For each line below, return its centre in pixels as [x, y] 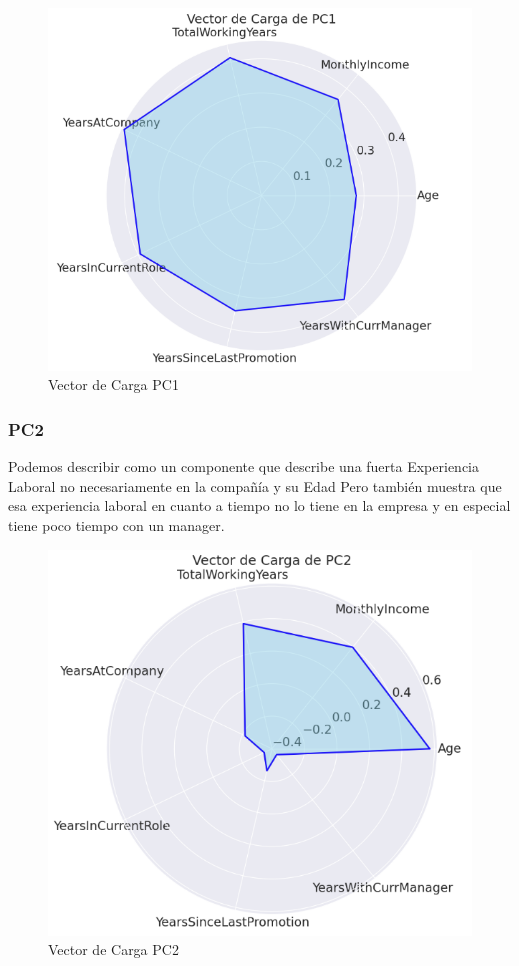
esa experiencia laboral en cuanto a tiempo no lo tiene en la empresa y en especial [259, 505]
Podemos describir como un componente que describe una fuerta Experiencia [243, 466]
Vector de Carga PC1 [113, 384]
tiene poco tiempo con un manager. [116, 525]
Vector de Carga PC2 [113, 949]
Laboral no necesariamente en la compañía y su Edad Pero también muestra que [255, 485]
